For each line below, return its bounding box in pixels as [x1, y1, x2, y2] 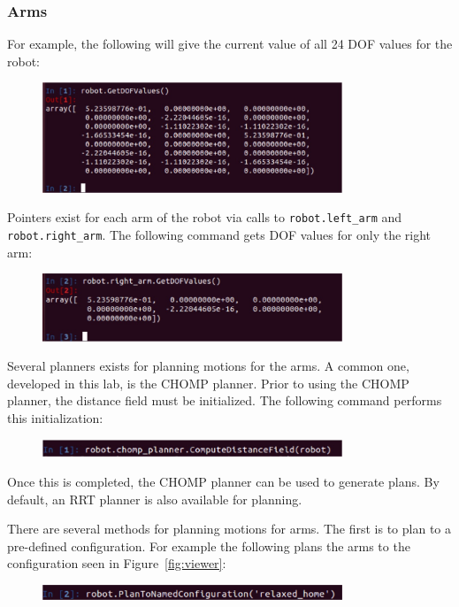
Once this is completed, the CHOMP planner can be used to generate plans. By [7, 472, 440, 490]
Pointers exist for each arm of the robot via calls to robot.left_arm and [7, 208, 402, 227]
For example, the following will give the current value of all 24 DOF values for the [7, 35, 453, 53]
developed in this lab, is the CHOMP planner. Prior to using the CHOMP [7, 373, 409, 392]
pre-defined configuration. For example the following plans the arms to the [7, 536, 410, 555]
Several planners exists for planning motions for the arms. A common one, [7, 357, 409, 375]
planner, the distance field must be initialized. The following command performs [7, 391, 442, 410]
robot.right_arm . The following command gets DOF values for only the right [7, 225, 432, 243]
